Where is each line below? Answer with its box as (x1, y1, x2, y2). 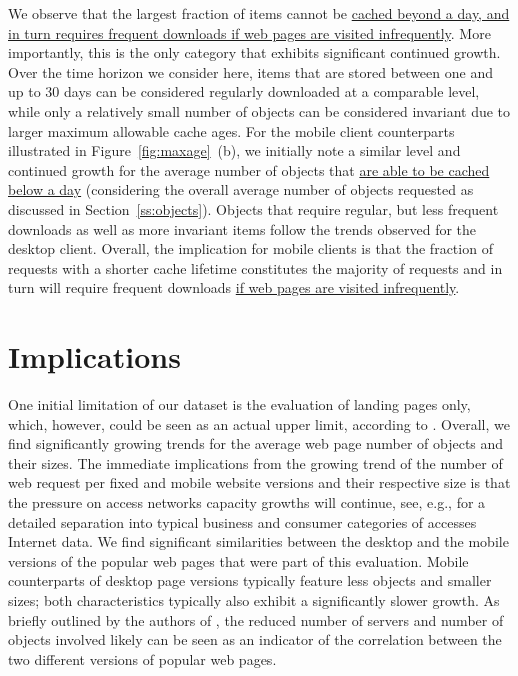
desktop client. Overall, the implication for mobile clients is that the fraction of (8, 238, 493, 259)
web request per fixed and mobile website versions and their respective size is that (8, 472, 511, 493)
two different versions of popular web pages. (8, 648, 277, 669)
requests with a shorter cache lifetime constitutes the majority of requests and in (8, 257, 503, 278)
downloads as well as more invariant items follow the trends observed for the (8, 218, 477, 239)
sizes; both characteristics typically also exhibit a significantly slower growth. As (8, 589, 500, 610)
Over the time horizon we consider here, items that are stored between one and (8, 61, 493, 82)
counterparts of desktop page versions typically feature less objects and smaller (8, 570, 492, 591)
